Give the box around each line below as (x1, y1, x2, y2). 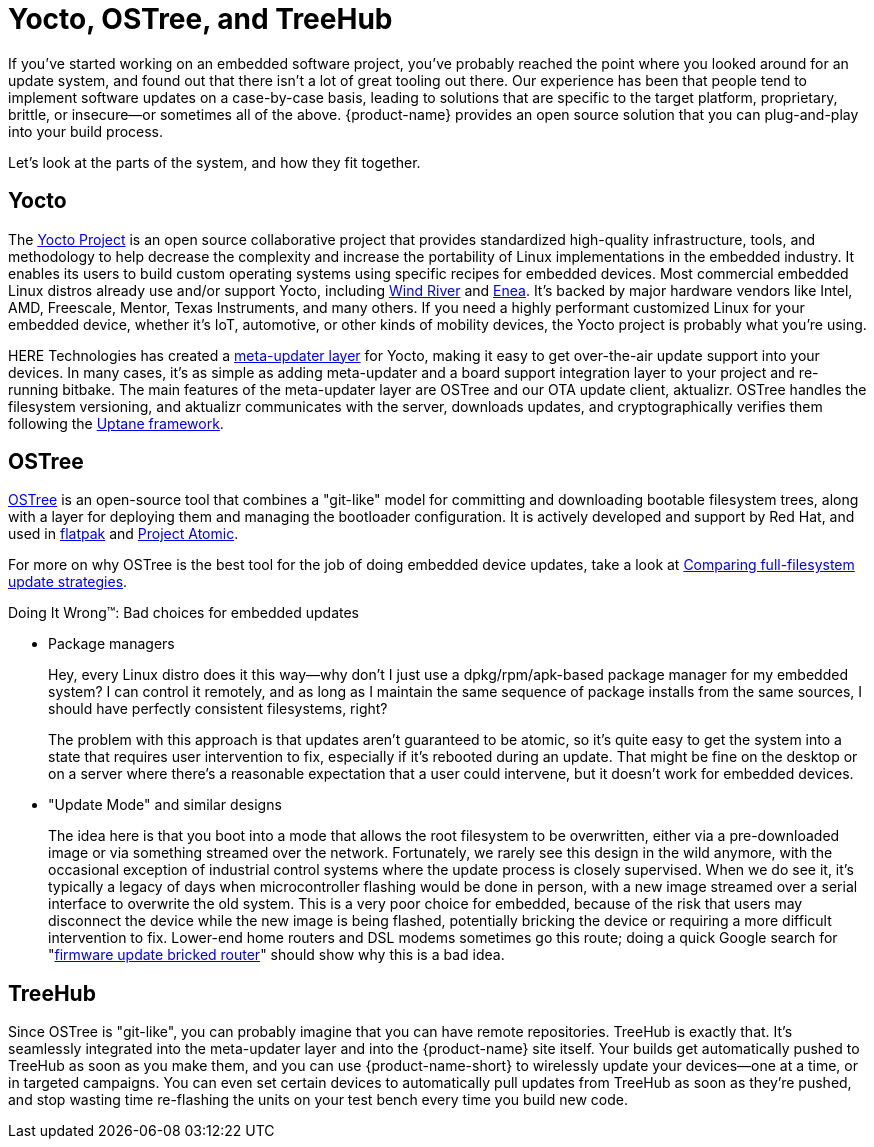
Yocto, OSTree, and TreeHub (8, 2, 393, 36)
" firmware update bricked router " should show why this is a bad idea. (48, 946, 505, 964)
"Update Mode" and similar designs (48, 796, 282, 814)
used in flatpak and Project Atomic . (8, 525, 239, 543)
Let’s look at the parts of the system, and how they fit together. (8, 153, 421, 171)
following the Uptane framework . (8, 414, 224, 432)
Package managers (48, 635, 175, 653)
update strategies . (8, 573, 128, 591)
